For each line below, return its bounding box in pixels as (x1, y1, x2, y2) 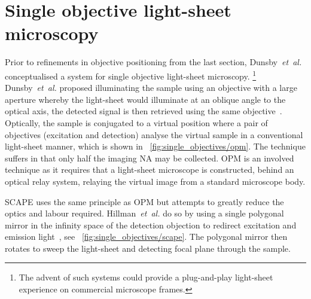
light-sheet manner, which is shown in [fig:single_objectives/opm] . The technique (5, 140, 306, 152)
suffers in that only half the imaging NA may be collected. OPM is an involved (5, 151, 294, 164)
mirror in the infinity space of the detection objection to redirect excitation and (5, 218, 297, 231)
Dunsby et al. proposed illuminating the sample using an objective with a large (5, 81, 297, 94)
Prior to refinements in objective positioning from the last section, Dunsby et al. (5, 56, 302, 68)
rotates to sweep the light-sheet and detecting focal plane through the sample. (5, 242, 291, 254)
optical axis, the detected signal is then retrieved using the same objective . (5, 105, 282, 117)
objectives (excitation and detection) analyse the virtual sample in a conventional (5, 128, 303, 141)
